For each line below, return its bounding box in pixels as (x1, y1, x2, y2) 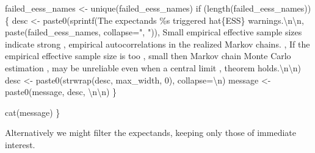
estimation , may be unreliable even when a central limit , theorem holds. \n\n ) (5, 61, 301, 74)
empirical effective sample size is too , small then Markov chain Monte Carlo (5, 49, 291, 62)
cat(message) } (5, 105, 60, 118)
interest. (5, 138, 35, 151)
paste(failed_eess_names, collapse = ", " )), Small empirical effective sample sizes (5, 26, 302, 38)
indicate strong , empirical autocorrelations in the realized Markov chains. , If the (5, 37, 310, 50)
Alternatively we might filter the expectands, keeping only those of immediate (5, 126, 296, 139)
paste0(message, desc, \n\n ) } (5, 85, 117, 98)
